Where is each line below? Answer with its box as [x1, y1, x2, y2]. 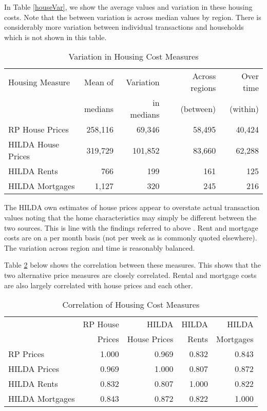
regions [190, 82, 216, 94]
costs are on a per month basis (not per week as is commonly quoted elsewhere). [4, 232, 257, 243]
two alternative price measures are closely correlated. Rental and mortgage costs [4, 269, 257, 280]
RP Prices [8, 348, 45, 360]
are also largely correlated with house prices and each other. [4, 279, 193, 290]
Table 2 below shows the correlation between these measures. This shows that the [4, 259, 261, 270]
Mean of [84, 76, 114, 88]
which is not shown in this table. [4, 31, 107, 42]
